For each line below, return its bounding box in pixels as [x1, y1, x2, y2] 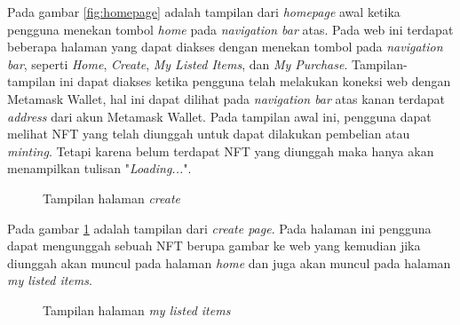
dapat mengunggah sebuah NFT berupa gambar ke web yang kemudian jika [7, 236, 421, 255]
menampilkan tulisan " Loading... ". [7, 159, 192, 178]
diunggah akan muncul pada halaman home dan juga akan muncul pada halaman [7, 253, 451, 272]
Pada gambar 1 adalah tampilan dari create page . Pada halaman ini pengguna [7, 218, 432, 237]
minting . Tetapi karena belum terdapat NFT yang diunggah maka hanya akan [7, 141, 434, 160]
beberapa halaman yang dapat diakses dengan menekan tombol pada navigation [7, 37, 443, 56]
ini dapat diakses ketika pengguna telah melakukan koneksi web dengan [59, 72, 451, 91]
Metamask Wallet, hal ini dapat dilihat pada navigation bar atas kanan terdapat [7, 89, 445, 107]
